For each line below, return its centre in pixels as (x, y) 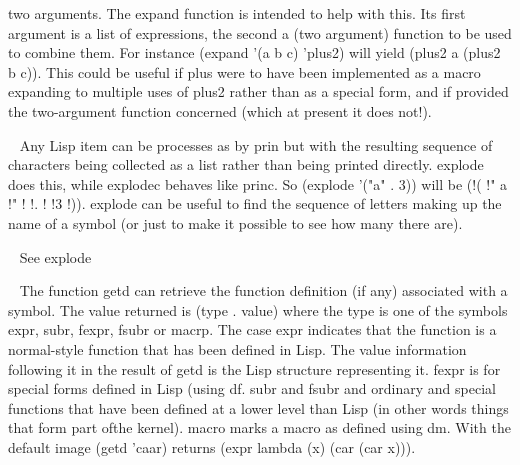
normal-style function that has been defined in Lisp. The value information (237, 348)
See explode (55, 256)
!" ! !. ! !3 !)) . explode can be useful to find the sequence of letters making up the (255, 203)
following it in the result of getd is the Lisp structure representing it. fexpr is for (254, 368)
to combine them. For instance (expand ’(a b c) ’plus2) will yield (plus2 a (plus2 (254, 52)
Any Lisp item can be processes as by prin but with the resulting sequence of (256, 144)
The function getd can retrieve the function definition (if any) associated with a (263, 290)
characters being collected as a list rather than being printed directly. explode (246, 164)
